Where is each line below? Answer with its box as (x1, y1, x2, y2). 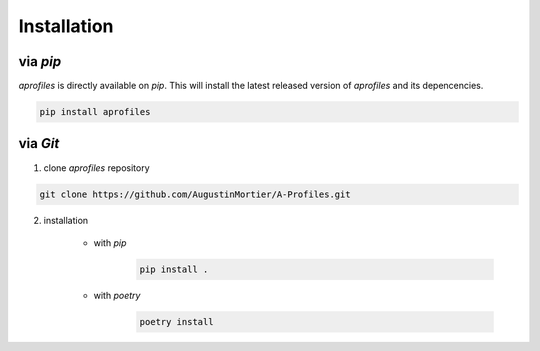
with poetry (93, 289, 141, 301)
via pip (18, 53, 62, 70)
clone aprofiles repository (43, 161, 150, 174)
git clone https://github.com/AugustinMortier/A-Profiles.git (39, 188, 351, 200)
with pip (93, 236, 127, 249)
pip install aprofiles (39, 106, 151, 118)
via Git (18, 135, 60, 152)
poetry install (139, 316, 214, 327)
